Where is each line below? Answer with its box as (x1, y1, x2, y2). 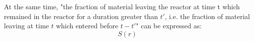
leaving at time (4, 21, 49, 31)
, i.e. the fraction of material (165, 11, 250, 21)
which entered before (56, 21, 119, 31)
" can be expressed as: (136, 21, 202, 31)
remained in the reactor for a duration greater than (4, 11, 158, 21)
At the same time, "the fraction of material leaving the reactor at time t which (4, 1, 240, 11)
